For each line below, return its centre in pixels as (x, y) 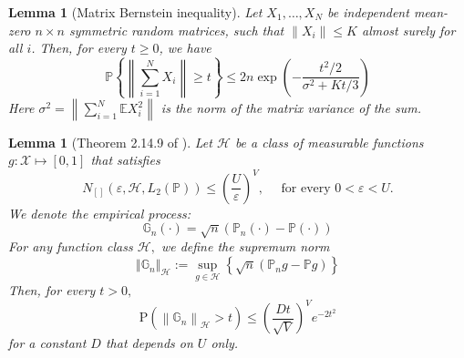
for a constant (47, 343)
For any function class (71, 246)
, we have (185, 48)
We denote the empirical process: (100, 213)
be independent (368, 12)
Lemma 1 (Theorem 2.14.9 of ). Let (110, 142)
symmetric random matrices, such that (176, 30)
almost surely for (409, 30)
